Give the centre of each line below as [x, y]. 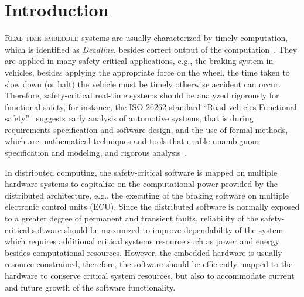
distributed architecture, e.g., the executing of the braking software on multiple [147, 195]
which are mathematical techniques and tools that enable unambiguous [132, 141]
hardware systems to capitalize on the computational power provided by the [141, 184]
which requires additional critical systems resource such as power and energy [142, 241]
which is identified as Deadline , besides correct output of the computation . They [151, 49]
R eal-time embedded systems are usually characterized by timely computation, [146, 38]
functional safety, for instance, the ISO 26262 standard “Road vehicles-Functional [151, 106]
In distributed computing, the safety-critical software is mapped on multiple [141, 172]
